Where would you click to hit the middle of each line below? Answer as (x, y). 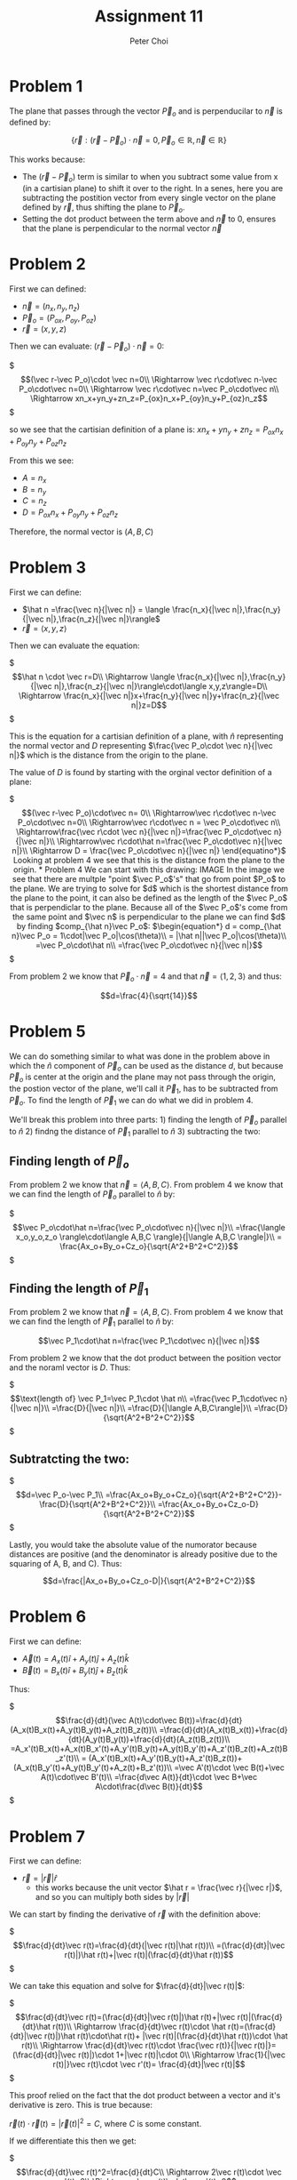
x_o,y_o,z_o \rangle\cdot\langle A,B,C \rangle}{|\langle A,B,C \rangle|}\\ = (149, 1237)
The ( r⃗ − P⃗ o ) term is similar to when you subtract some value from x (150, 178)
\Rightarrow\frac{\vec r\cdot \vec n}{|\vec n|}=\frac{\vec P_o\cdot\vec (144, 831)
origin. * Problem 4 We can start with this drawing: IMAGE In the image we (149, 870)
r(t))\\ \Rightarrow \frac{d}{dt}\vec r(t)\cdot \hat (139, 2027)
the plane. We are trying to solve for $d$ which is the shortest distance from (149, 888)
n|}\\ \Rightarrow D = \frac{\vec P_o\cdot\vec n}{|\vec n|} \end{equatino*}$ (149, 850)
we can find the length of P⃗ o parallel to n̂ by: (92, 1195)
